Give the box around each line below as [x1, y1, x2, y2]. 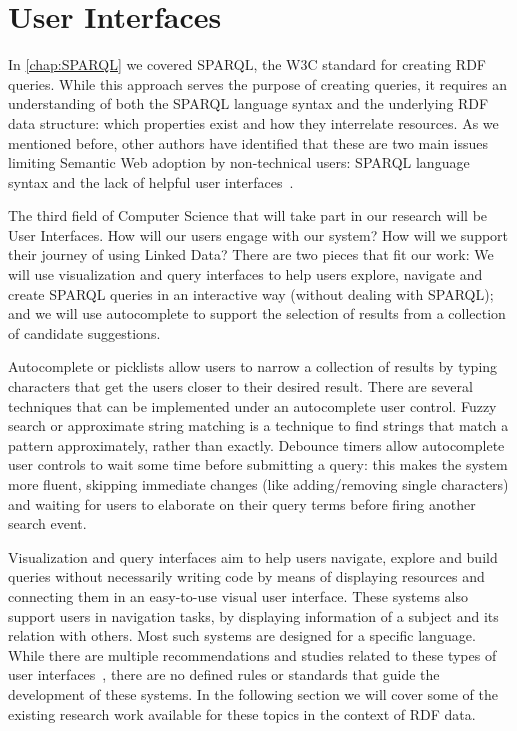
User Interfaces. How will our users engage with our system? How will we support [8, 224, 509, 245]
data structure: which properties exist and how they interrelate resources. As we [8, 112, 499, 133]
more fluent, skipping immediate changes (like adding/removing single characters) [8, 474, 509, 494]
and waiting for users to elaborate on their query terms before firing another [8, 493, 476, 514]
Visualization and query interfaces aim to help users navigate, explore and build [8, 546, 498, 567]
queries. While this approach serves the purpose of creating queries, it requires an [8, 73, 508, 94]
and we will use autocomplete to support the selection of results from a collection [8, 303, 506, 324]
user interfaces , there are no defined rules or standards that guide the [8, 664, 440, 685]
